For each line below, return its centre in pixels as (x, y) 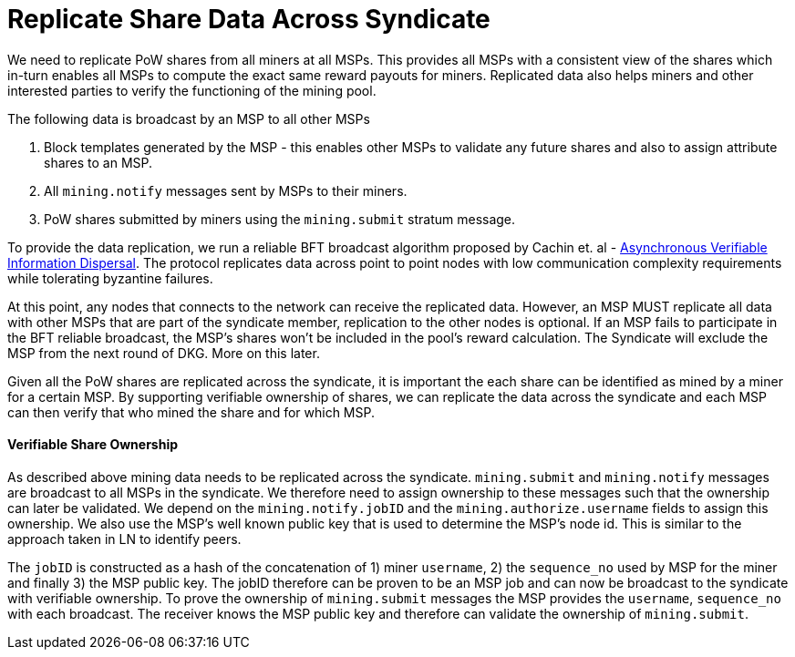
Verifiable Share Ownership (93, 445)
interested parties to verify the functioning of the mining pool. (192, 90)
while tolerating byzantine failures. (110, 278)
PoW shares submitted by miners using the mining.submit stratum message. (280, 219)
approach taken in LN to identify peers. (124, 539)
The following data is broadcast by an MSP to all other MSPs (189, 118)
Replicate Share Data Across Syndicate (249, 19)
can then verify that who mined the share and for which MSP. (191, 412)
